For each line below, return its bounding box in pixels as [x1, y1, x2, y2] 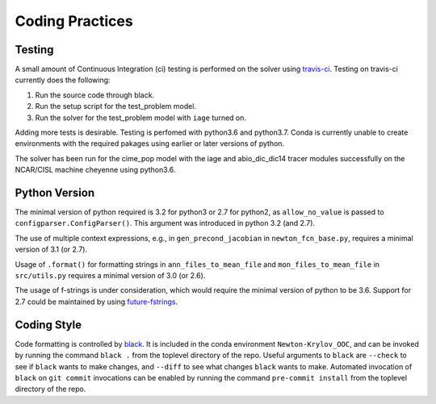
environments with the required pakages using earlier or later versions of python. [15, 139, 285, 148]
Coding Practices [15, 12, 133, 30]
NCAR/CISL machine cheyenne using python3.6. [15, 165, 176, 175]
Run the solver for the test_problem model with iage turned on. [35, 113, 246, 123]
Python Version [15, 186, 95, 199]
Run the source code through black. [35, 90, 155, 100]
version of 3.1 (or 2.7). [15, 244, 88, 254]
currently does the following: [15, 75, 111, 85]
